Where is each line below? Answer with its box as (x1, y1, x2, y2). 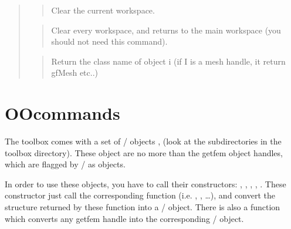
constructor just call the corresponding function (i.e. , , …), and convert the (5, 189, 275, 201)
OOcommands (5, 101, 120, 125)
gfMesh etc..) (51, 66, 99, 79)
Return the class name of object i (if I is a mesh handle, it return (51, 55, 286, 67)
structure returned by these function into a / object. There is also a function (5, 201, 280, 213)
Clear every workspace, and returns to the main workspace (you (51, 23, 281, 36)
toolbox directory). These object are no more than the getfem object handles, (5, 146, 283, 159)
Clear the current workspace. (51, 4, 155, 16)
